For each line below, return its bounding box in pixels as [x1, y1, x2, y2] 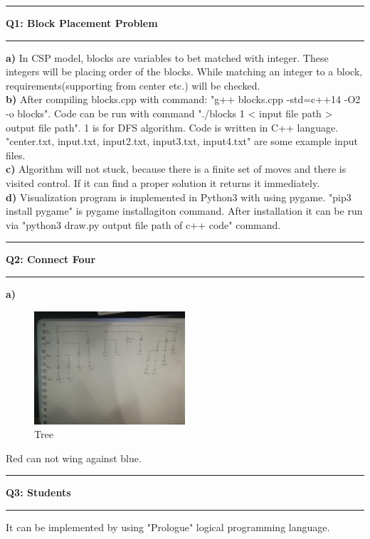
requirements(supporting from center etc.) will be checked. [6, 78, 260, 92]
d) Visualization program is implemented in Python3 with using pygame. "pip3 [6, 189, 351, 204]
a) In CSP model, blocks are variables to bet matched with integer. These [6, 50, 329, 65]
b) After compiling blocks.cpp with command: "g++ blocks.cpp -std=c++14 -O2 [6, 92, 361, 107]
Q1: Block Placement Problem [6, 16, 158, 30]
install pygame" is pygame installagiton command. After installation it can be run [6, 203, 363, 218]
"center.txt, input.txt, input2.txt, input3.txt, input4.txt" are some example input [6, 134, 358, 149]
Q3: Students [6, 485, 71, 500]
